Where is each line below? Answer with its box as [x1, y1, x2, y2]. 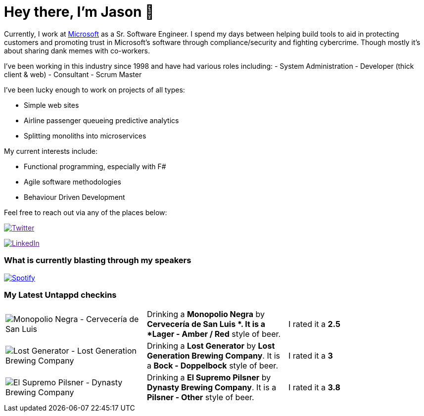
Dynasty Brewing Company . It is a [146, 382, 277, 393]
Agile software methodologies [24, 177, 121, 186]
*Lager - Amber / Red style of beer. [146, 329, 281, 339]
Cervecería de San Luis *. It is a [146, 319, 266, 329]
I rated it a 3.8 [288, 382, 340, 393]
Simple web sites [24, 100, 79, 109]
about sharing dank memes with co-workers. [4, 46, 150, 55]
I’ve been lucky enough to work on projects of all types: [4, 85, 185, 94]
